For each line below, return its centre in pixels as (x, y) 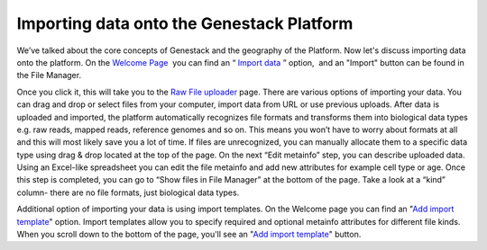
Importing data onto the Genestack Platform (185, 23)
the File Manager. (49, 76)
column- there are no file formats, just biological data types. (128, 192)
